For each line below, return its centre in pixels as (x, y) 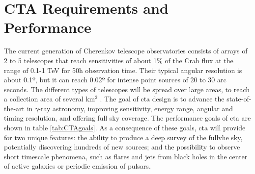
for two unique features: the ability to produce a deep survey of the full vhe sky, (123, 137)
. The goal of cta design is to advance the (162, 99)
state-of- (239, 99)
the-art (14, 108)
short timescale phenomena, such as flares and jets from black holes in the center (126, 156)
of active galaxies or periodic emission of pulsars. (77, 166)
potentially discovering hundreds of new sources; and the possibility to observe (122, 147)
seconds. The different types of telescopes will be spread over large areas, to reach (127, 89)
